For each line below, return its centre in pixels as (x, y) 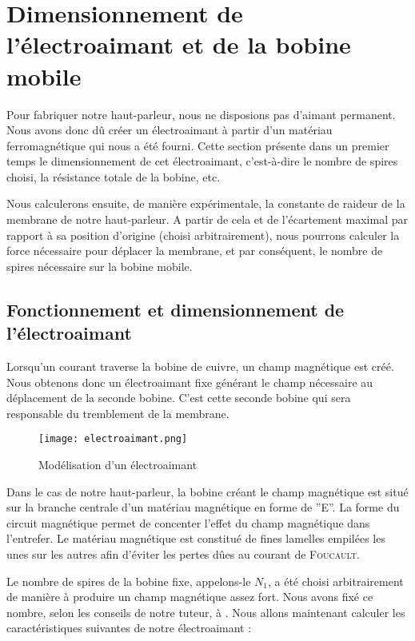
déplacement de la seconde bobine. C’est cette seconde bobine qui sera (179, 398)
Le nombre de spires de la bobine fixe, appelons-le (129, 581)
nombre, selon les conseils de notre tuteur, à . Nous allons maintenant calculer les (206, 612)
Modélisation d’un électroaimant (118, 465)
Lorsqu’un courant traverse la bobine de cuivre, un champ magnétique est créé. (200, 366)
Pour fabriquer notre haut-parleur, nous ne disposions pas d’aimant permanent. (201, 114)
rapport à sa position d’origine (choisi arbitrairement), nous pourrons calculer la (203, 235)
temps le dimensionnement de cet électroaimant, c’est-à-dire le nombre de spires (202, 161)
